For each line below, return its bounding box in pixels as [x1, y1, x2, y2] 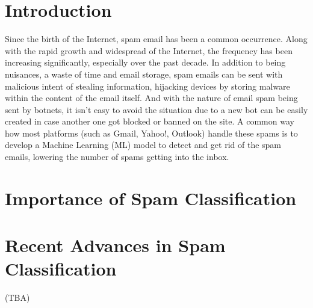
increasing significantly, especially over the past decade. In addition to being [5, 56, 286, 69]
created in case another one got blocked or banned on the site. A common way [5, 115, 294, 128]
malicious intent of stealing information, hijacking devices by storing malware [5, 79, 290, 92]
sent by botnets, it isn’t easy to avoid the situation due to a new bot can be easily [5, 103, 308, 115]
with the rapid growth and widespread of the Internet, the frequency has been [5, 44, 293, 57]
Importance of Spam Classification [5, 185, 297, 210]
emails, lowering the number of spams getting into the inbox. [5, 150, 229, 163]
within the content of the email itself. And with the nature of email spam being [5, 91, 298, 104]
